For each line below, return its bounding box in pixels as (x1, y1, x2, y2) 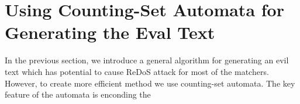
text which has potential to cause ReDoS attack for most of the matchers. (5, 65, 269, 77)
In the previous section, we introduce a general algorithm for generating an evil (5, 54, 289, 66)
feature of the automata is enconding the (5, 88, 151, 101)
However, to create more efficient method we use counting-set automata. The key (5, 77, 295, 89)
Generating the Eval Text (5, 20, 215, 44)
